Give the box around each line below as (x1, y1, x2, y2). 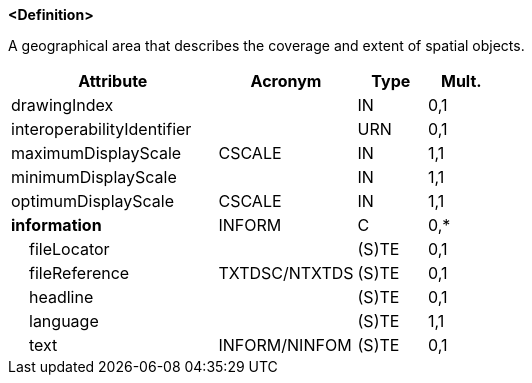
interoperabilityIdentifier (11, 119, 192, 139)
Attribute (78, 71, 148, 91)
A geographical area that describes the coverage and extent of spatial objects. (8, 37, 525, 54)
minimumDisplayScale (11, 167, 177, 187)
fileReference (29, 263, 130, 283)
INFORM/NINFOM (218, 335, 352, 355)
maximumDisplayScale (11, 143, 182, 163)
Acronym (250, 71, 322, 91)
